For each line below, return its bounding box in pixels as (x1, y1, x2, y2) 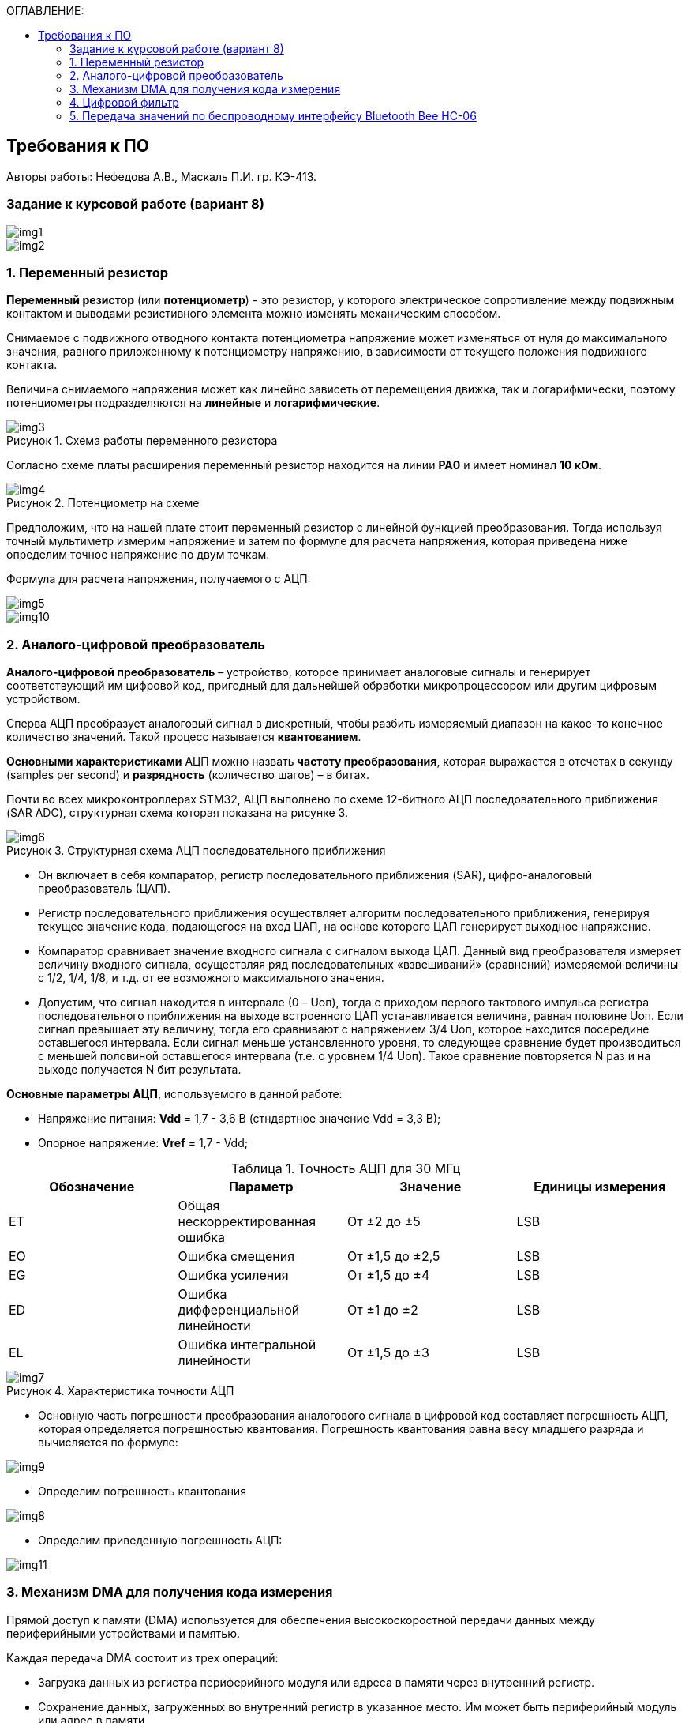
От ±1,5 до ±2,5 (347, 1248, 440, 1265)
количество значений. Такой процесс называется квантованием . (6, 730, 361, 744)
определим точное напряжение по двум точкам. (6, 547, 270, 562)
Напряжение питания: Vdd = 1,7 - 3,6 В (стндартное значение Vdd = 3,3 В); (38, 1112, 441, 1126)
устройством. (6, 692, 81, 706)
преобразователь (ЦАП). (38, 882, 170, 896)
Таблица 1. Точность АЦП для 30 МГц (230, 1161, 461, 1177)
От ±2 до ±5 (347, 1213, 421, 1230)
